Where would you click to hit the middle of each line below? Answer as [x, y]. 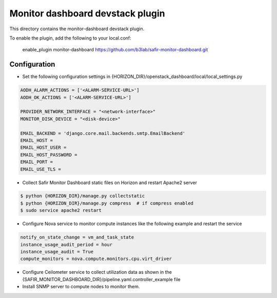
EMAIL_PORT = [37, 162]
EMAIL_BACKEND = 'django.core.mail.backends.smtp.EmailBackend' [103, 133]
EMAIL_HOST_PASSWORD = [49, 155]
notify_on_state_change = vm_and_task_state [77, 237]
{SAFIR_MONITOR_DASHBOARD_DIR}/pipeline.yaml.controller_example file [101, 279]
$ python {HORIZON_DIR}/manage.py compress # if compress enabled [107, 203]
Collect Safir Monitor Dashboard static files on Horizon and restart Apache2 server [110, 183]
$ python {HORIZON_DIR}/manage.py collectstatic [83, 196]
